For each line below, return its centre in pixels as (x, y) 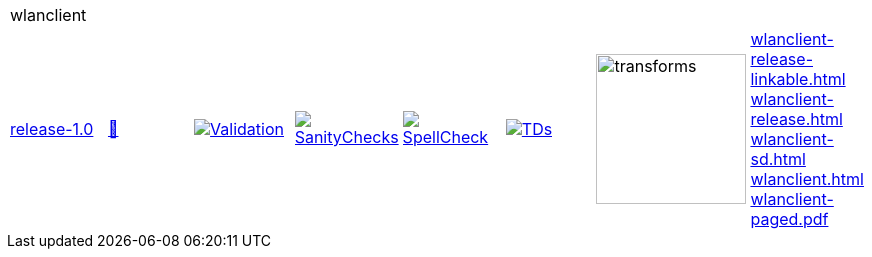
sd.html (778, 159)
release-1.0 (52, 129)
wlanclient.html (807, 179)
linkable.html (798, 79)
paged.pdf (789, 219)
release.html (796, 119)
